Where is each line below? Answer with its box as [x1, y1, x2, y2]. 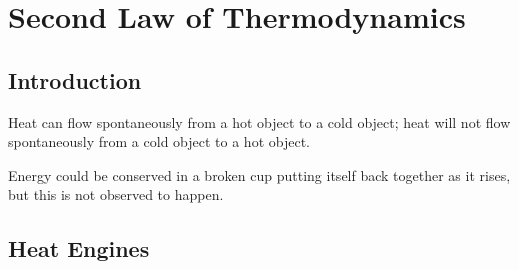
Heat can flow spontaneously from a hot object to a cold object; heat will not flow [8, 111, 511, 132]
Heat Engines [8, 233, 150, 264]
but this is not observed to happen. [8, 184, 224, 205]
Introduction [8, 64, 142, 95]
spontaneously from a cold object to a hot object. [8, 131, 310, 152]
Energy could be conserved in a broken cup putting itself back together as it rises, [8, 164, 511, 185]
